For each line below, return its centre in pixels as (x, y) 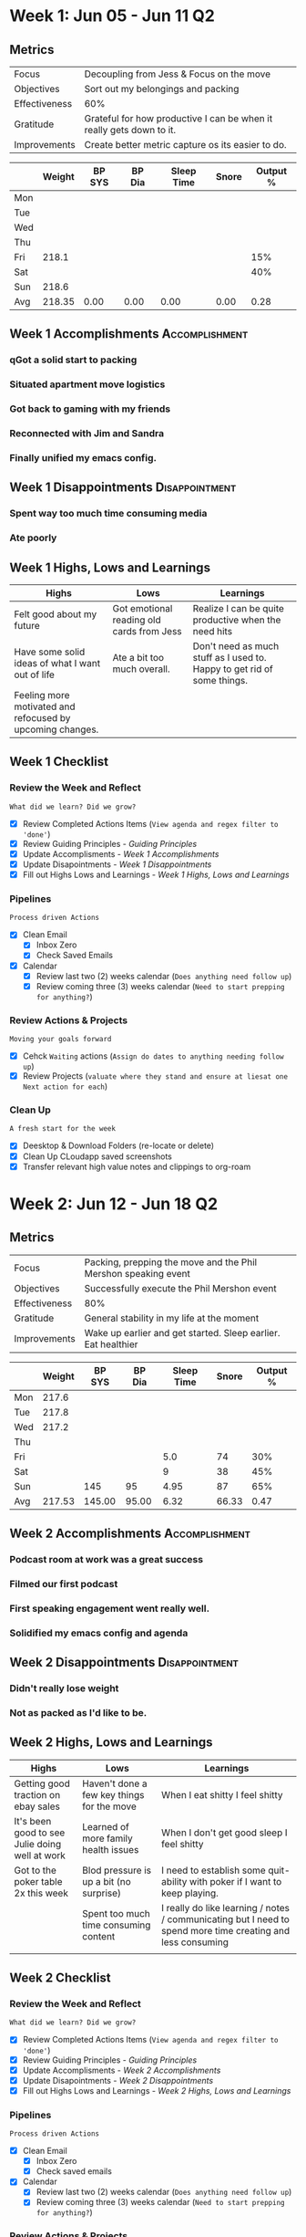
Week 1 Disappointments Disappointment (123, 488)
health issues (110, 1849)
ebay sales (37, 1806)
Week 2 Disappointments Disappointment (124, 1662)
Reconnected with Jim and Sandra (87, 434)
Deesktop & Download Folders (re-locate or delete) (118, 1145)
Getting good (42, 1783)
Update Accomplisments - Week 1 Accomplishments (121, 853)
